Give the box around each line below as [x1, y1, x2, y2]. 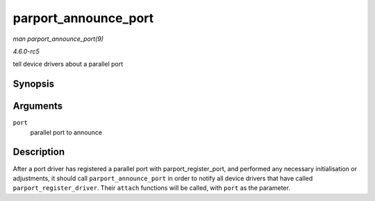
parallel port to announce [30, 128, 103, 137]
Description [12, 146, 65, 158]
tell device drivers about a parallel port [12, 60, 124, 69]
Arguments [12, 101, 63, 112]
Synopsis [12, 78, 55, 90]
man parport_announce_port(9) [12, 35, 104, 43]
